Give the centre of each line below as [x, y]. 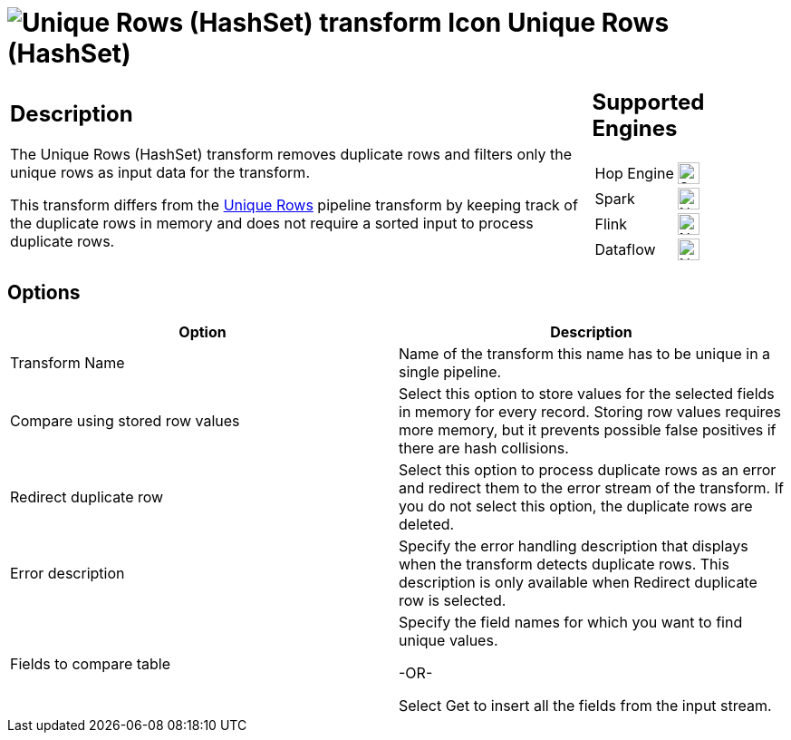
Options [44, 293]
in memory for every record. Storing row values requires [590, 411]
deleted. [427, 524]
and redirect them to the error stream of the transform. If [591, 487]
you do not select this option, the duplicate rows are [576, 506]
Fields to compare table [91, 663]
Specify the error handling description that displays [574, 545]
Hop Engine [634, 173]
